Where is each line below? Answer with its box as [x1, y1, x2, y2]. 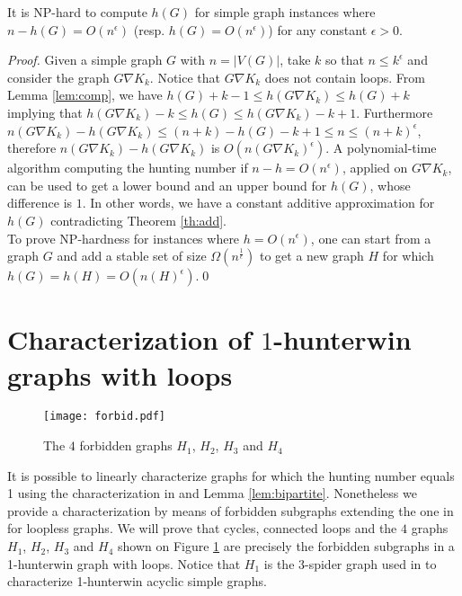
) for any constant [268, 20, 368, 39]
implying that [7, 102, 83, 121]
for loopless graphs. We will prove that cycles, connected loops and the [7, 519, 397, 538]
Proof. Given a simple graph [7, 50, 163, 69]
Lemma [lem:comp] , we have [7, 85, 163, 104]
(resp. [133, 20, 165, 39]
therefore [7, 138, 57, 157]
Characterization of [7, 321, 252, 358]
